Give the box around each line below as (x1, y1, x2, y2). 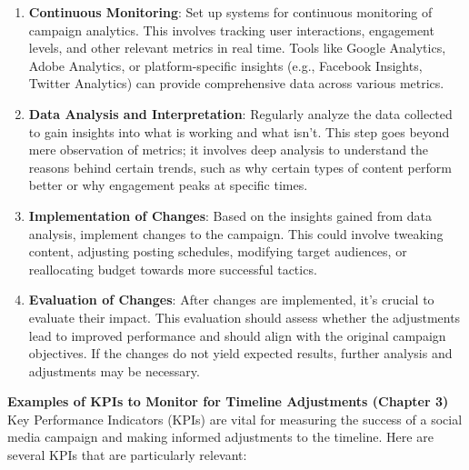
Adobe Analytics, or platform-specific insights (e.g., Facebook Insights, (28, 55, 423, 75)
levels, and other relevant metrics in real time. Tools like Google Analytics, (28, 38, 446, 57)
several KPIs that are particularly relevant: (7, 445, 247, 465)
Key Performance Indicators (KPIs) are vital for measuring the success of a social (7, 409, 463, 428)
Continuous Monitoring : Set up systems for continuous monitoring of (28, 3, 433, 21)
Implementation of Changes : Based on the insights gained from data (28, 205, 432, 225)
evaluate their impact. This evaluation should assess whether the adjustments (28, 307, 461, 326)
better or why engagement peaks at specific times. (28, 175, 308, 195)
